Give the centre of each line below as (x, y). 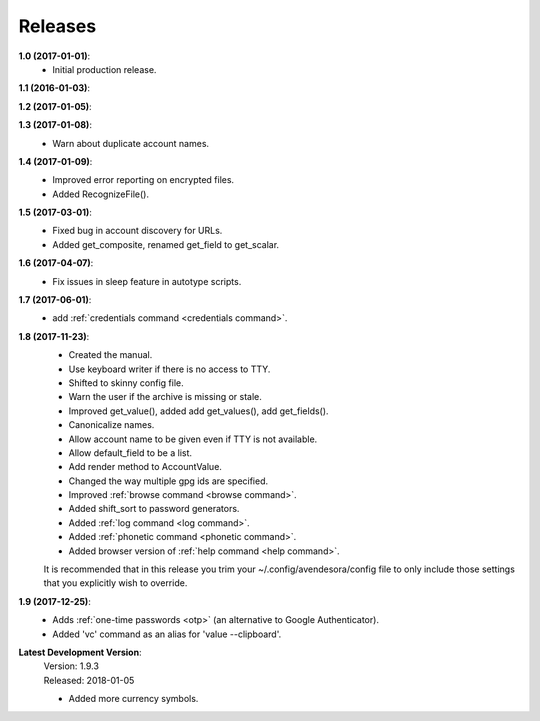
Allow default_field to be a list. (130, 452)
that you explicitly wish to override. (115, 583)
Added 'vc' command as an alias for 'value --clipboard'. (167, 634)
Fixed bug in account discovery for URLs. (137, 231)
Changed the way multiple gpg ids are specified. (168, 481)
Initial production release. (104, 69)
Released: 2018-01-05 (89, 680)
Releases (57, 26)
